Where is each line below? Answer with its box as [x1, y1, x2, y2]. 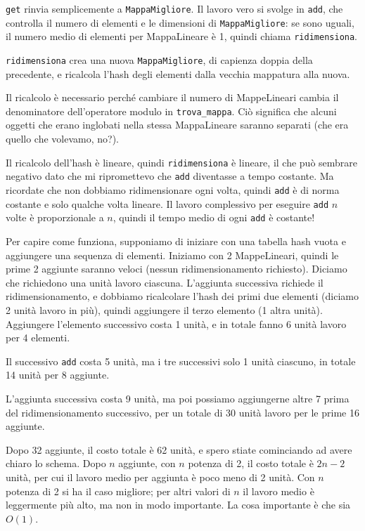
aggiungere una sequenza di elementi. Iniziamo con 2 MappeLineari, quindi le [6, 247, 339, 262]
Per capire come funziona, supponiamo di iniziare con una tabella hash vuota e [6, 233, 346, 248]
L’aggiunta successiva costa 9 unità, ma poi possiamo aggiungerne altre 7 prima [6, 391, 350, 405]
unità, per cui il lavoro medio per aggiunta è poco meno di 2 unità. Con [6, 469, 315, 484]
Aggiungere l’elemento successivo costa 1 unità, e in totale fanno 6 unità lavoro [6, 316, 347, 331]
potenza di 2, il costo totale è [188, 456, 314, 471]
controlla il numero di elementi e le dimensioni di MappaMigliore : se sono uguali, [6, 15, 354, 29]
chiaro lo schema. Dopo [6, 456, 106, 471]
